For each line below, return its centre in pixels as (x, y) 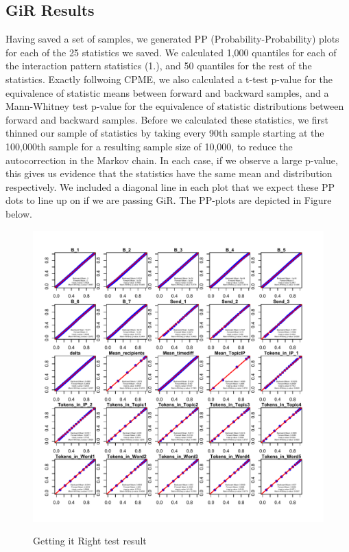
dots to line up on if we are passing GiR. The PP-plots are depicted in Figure (169, 200)
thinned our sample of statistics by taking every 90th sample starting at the (165, 133)
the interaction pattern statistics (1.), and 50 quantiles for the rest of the (159, 66)
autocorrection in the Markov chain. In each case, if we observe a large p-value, (172, 160)
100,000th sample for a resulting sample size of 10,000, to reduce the (149, 146)
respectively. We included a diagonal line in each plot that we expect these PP (170, 186)
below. (19, 213)
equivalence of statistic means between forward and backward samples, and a (167, 92)
